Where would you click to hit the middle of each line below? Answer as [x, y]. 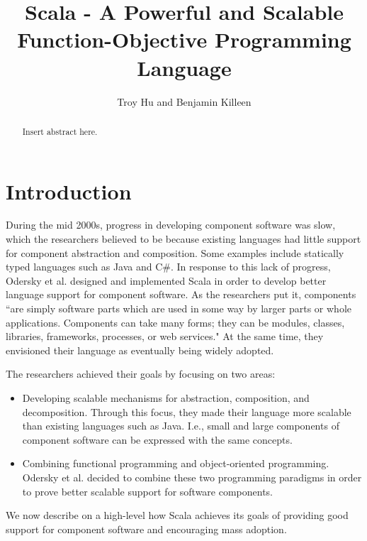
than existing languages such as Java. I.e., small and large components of [181, 426]
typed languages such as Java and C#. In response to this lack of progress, [168, 267]
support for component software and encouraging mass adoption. [146, 529]
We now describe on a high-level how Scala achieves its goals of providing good [177, 515]
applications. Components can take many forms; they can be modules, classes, [175, 322]
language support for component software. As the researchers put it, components [181, 294]
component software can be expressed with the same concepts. [157, 439]
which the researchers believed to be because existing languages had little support [183, 239]
